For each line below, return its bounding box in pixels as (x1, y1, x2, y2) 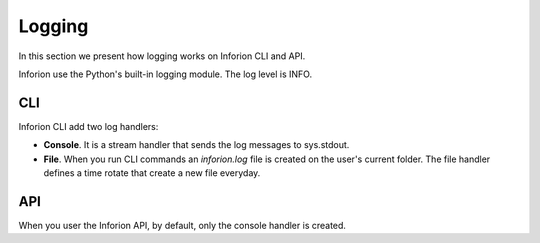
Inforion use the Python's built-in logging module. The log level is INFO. (18, 68, 313, 80)
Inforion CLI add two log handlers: (18, 120, 159, 132)
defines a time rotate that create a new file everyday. (43, 167, 261, 179)
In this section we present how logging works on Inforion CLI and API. (18, 50, 306, 62)
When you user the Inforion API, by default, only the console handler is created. (18, 219, 347, 231)
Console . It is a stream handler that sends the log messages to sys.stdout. (43, 139, 350, 151)
